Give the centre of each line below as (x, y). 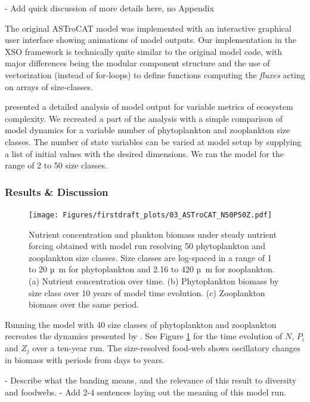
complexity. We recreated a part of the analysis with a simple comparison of (144, 118)
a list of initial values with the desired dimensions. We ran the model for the (144, 153)
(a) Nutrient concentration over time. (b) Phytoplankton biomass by (154, 280)
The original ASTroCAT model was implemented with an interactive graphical (148, 28)
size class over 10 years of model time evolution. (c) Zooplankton (147, 292)
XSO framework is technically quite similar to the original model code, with (144, 51)
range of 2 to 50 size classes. (56, 165)
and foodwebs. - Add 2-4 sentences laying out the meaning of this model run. (146, 392)
